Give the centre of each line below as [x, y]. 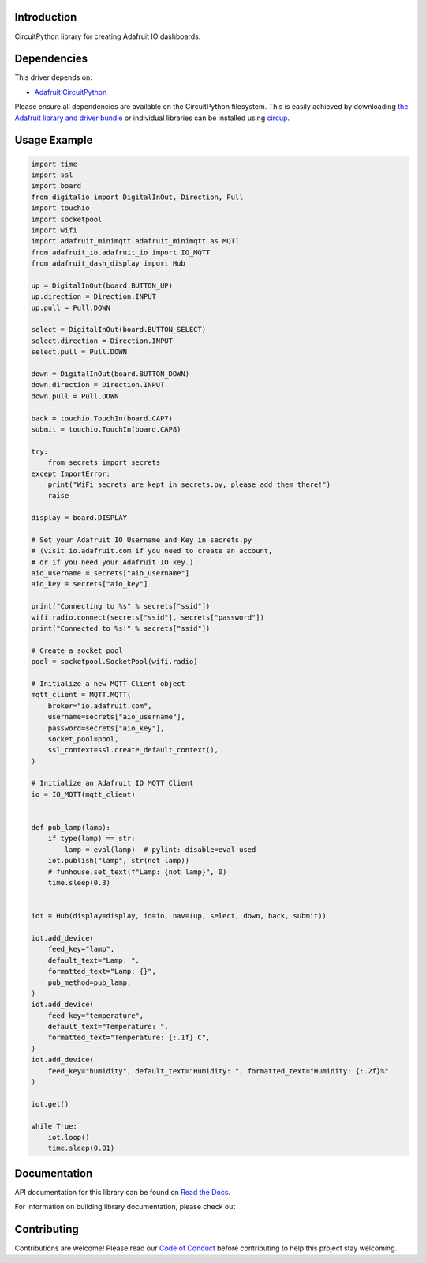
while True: [54, 1126]
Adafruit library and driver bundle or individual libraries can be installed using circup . [152, 118]
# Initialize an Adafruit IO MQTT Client [112, 783]
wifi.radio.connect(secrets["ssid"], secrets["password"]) [148, 617]
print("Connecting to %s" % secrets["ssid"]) [121, 606]
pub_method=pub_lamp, [90, 982]
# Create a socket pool [77, 650]
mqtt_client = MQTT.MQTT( [81, 695]
